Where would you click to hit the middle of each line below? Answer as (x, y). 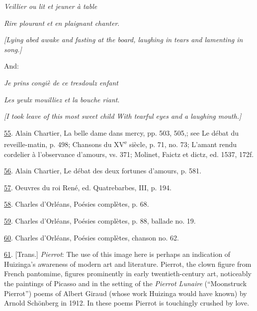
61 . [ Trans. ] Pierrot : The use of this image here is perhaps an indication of (117, 254)
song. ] (13, 49)
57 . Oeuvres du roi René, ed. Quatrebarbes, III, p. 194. (88, 187)
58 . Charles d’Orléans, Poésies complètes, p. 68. (77, 204)
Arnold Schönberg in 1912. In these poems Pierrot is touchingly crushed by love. (127, 303)
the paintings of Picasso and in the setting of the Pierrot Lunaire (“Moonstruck (126, 283)
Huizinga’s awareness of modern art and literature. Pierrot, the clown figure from (128, 264)
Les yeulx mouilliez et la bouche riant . (62, 99)
